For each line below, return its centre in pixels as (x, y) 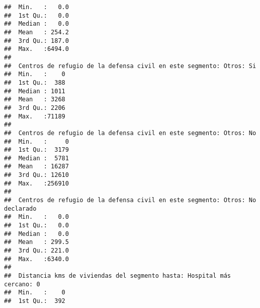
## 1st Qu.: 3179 (36, 150)
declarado (20, 208)
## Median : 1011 (35, 91)
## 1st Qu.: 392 (35, 301)
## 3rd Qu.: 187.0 (36, 41)
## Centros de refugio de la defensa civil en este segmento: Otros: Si (130, 66)
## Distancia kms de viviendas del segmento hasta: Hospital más (118, 276)
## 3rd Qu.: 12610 (36, 175)
